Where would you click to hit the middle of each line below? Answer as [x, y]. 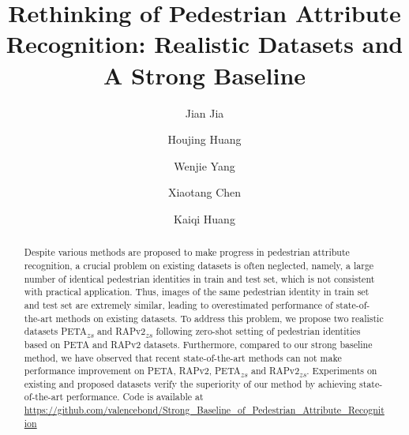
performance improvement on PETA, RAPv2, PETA [132, 371]
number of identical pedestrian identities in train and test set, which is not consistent [199, 278]
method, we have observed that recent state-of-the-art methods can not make [183, 357]
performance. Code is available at [135, 397]
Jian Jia [204, 112]
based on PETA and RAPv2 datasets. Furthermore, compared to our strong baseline [198, 344]
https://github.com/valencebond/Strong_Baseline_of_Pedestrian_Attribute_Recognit [204, 410]
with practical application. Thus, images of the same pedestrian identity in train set [197, 292]
